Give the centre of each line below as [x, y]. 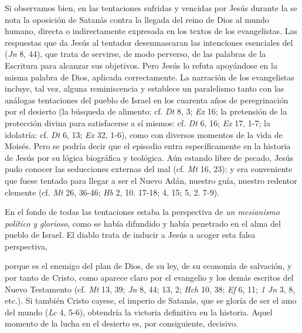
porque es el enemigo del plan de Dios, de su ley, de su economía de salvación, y [148, 266]
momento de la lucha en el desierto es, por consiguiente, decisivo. [121, 323]
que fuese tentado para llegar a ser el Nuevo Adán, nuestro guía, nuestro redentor [151, 180]
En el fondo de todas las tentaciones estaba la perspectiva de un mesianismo [142, 212]
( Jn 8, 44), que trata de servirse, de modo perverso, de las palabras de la [135, 54]
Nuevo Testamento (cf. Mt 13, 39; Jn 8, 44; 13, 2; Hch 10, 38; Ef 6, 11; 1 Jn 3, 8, [150, 289]
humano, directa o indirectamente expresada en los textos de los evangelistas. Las [151, 31]
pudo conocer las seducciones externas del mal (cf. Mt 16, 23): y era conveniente [149, 169]
